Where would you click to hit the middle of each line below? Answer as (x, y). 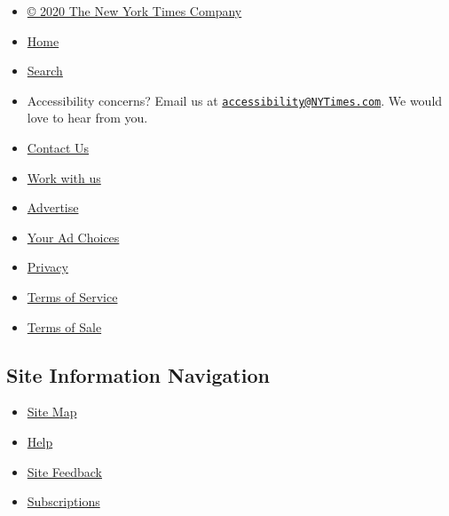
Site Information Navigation (138, 374)
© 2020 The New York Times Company (134, 11)
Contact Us (58, 148)
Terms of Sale (64, 326)
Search (45, 71)
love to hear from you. (87, 118)
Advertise (53, 207)
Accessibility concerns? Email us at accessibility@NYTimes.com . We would (235, 100)
